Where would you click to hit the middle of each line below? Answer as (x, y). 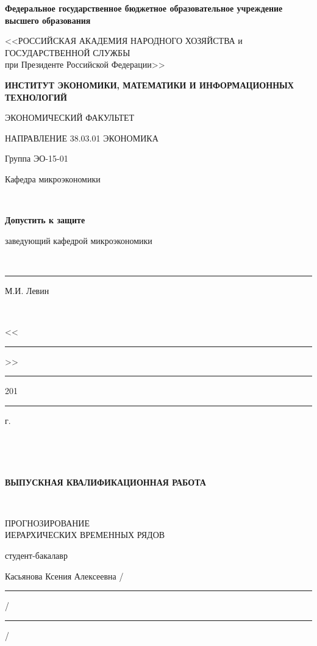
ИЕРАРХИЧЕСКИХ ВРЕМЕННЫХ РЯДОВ (85, 535)
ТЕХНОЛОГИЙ (36, 97)
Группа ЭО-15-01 (37, 158)
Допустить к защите (45, 220)
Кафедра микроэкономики (53, 178)
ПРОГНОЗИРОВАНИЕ (48, 522)
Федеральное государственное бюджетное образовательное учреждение (144, 8)
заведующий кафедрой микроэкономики (79, 240)
